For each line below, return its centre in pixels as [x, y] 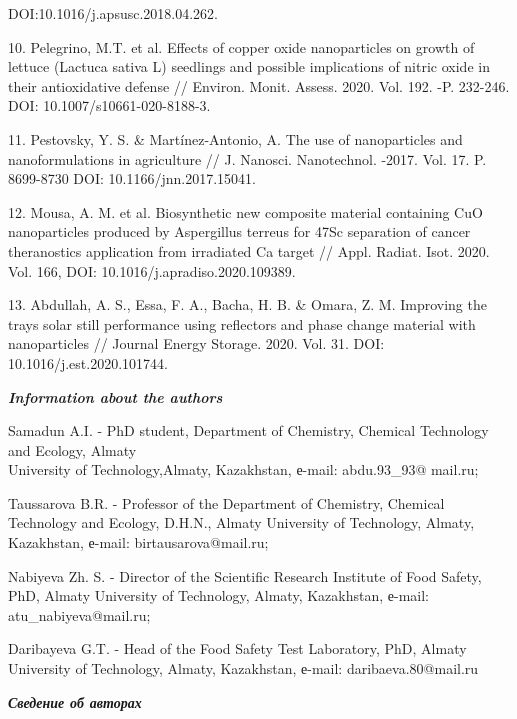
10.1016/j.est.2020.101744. [88, 362]
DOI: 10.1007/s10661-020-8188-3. [109, 105]
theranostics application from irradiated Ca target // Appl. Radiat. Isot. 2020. [249, 250]
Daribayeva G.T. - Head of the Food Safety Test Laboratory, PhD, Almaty [237, 648]
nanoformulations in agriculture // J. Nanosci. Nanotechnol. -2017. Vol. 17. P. [247, 158]
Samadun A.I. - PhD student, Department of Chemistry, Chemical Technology [248, 430]
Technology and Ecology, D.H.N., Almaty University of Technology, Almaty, [241, 522]
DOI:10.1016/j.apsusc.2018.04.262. [113, 13]
